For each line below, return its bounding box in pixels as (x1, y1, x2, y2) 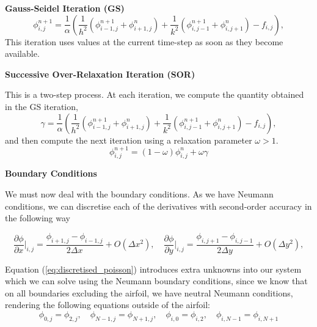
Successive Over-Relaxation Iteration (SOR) (5, 67, 195, 80)
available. (5, 47, 40, 60)
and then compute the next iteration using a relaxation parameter (5, 133, 252, 146)
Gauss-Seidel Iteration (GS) (5, 2, 125, 14)
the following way (5, 211, 70, 224)
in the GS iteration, (5, 100, 78, 112)
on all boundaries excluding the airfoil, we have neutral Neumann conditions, (5, 286, 293, 299)
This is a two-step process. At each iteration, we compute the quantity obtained (5, 88, 304, 101)
